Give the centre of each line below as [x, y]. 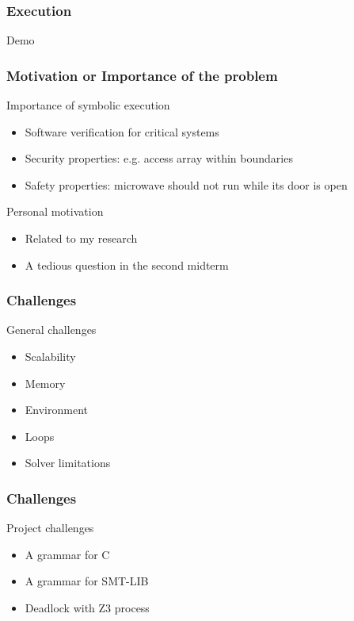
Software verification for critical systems [122, 131]
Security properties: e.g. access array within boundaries [159, 158]
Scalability [50, 356]
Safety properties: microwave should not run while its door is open [186, 184]
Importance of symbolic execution [88, 105]
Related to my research [81, 238]
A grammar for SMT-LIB [87, 581]
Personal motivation [55, 211]
